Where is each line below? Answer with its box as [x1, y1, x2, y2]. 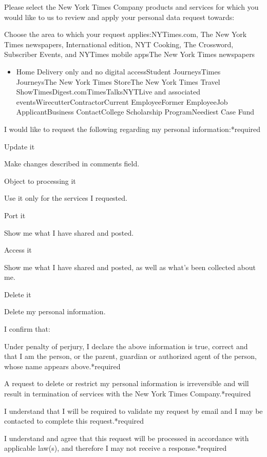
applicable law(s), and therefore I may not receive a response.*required [4, 443, 227, 453]
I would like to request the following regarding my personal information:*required [4, 123, 261, 134]
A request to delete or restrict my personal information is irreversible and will [4, 378, 249, 389]
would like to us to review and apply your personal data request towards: [4, 11, 235, 22]
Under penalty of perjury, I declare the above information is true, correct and [4, 340, 248, 351]
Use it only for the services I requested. [4, 193, 127, 203]
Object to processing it [4, 175, 76, 186]
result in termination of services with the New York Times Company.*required [4, 388, 251, 399]
